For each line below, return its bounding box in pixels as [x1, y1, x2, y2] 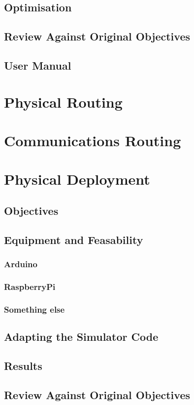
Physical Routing [4, 91, 123, 112]
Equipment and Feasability [4, 232, 143, 247]
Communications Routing [4, 130, 181, 150]
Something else [4, 303, 65, 315]
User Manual [4, 57, 71, 73]
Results [4, 358, 42, 373]
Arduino [4, 257, 37, 270]
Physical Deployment [4, 169, 150, 189]
